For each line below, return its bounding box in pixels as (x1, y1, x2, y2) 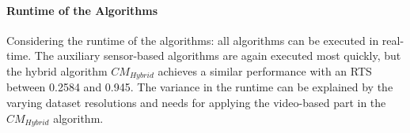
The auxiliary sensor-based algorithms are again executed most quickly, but (34, 47, 401, 64)
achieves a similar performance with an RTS (158, 62, 372, 79)
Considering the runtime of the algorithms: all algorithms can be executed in (6, 31, 379, 48)
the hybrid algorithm (6, 62, 108, 79)
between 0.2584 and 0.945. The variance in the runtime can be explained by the (6, 79, 393, 95)
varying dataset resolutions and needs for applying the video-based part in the (6, 94, 386, 111)
